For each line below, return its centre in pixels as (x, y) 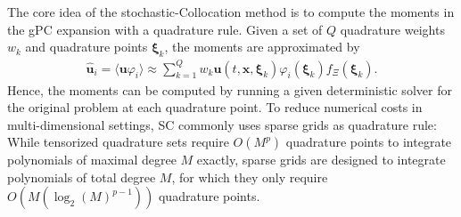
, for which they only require (250, 177)
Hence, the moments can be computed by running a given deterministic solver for (230, 89)
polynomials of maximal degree (92, 160)
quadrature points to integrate (369, 142)
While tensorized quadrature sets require (118, 142)
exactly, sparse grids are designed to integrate (321, 160)
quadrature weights (392, 29)
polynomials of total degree (82, 177)
